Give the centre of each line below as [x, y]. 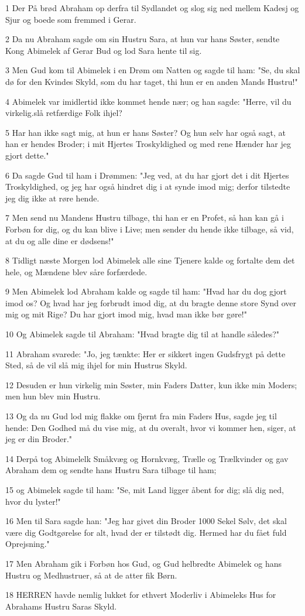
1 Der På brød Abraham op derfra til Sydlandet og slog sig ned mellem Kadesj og [152, 8]
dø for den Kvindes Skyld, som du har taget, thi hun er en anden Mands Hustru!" [152, 81]
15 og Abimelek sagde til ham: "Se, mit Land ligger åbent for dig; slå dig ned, [145, 490]
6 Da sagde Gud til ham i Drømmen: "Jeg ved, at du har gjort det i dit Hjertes [147, 175]
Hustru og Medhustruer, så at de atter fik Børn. [91, 575]
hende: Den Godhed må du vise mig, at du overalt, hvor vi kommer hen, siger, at [151, 427]
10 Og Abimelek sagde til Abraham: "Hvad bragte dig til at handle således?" [143, 334]
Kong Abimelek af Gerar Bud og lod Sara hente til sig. [104, 50]
